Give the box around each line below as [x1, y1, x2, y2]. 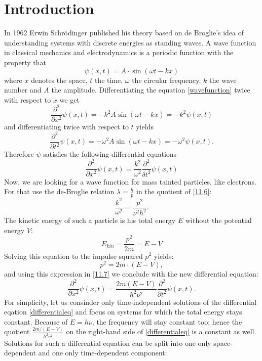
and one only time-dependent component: [38, 347, 167, 358]
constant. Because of [4, 316, 68, 327]
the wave [209, 74, 237, 85]
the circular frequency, [132, 74, 201, 85]
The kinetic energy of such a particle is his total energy [4, 215, 176, 225]
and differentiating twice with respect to [4, 121, 129, 131]
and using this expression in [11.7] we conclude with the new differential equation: [4, 268, 258, 279]
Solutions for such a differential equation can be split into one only [4, 337, 211, 348]
